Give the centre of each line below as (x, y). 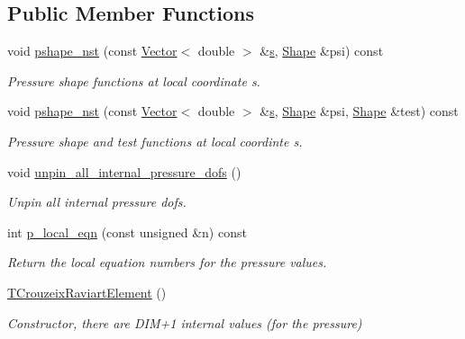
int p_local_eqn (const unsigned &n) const (127, 232)
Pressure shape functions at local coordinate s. (134, 80)
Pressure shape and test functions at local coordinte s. (155, 141)
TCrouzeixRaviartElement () (87, 292)
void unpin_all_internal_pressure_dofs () (124, 171)
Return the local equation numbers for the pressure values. (167, 262)
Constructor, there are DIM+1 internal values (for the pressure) (185, 322)
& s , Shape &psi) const (322, 51)
